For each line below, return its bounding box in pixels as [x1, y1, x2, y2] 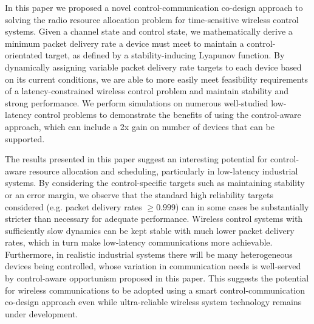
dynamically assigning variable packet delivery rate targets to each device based [5, 60, 302, 73]
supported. [5, 132, 45, 145]
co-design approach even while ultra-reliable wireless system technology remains [5, 295, 302, 308]
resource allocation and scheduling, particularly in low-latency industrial [29, 164, 298, 177]
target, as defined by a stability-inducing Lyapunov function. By [45, 49, 285, 61]
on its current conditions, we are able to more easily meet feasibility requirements [5, 72, 309, 85]
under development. [5, 307, 78, 320]
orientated [5, 49, 43, 61]
